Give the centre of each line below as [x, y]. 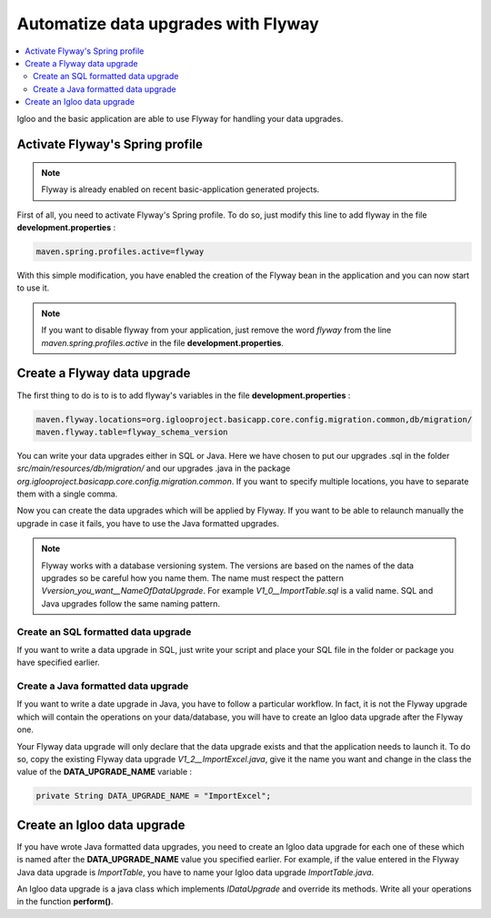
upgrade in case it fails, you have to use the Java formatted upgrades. [148, 523]
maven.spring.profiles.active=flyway [120, 252]
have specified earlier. [58, 663]
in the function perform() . [65, 902]
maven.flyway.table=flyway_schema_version [132, 432]
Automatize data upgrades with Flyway [168, 24]
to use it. [33, 288]
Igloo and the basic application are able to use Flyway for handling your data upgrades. [180, 118]
